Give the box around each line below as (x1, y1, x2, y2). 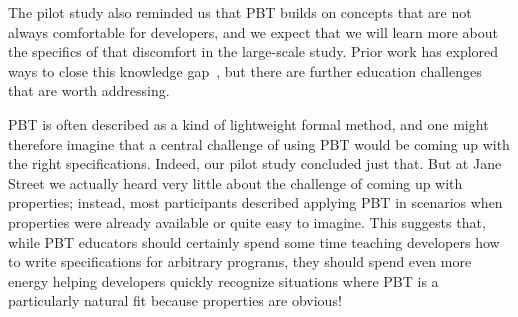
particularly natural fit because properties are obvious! (8, 290, 342, 311)
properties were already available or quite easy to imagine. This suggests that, (8, 211, 486, 232)
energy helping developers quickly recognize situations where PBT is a (8, 270, 439, 291)
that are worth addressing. (8, 80, 170, 101)
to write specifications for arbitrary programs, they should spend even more (8, 251, 472, 272)
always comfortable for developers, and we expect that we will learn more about (8, 21, 498, 42)
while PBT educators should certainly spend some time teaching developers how (8, 231, 500, 252)
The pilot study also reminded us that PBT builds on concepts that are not (8, 2, 472, 22)
